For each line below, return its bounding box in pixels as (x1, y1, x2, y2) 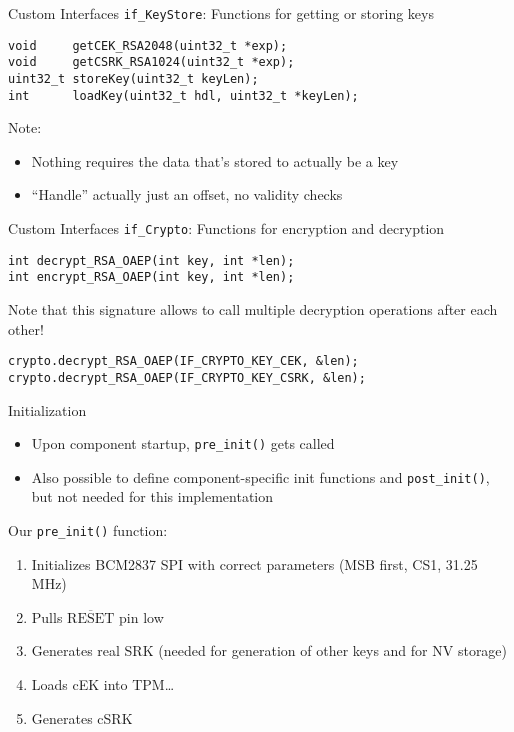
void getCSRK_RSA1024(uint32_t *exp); (8, 55, 295, 70)
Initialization (8, 399, 87, 420)
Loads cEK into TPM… (31, 674, 175, 695)
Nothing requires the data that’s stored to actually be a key (31, 150, 399, 171)
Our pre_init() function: (8, 520, 168, 541)
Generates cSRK (31, 707, 133, 728)
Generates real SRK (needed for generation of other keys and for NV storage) (31, 640, 508, 661)
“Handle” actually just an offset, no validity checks (31, 184, 343, 205)
